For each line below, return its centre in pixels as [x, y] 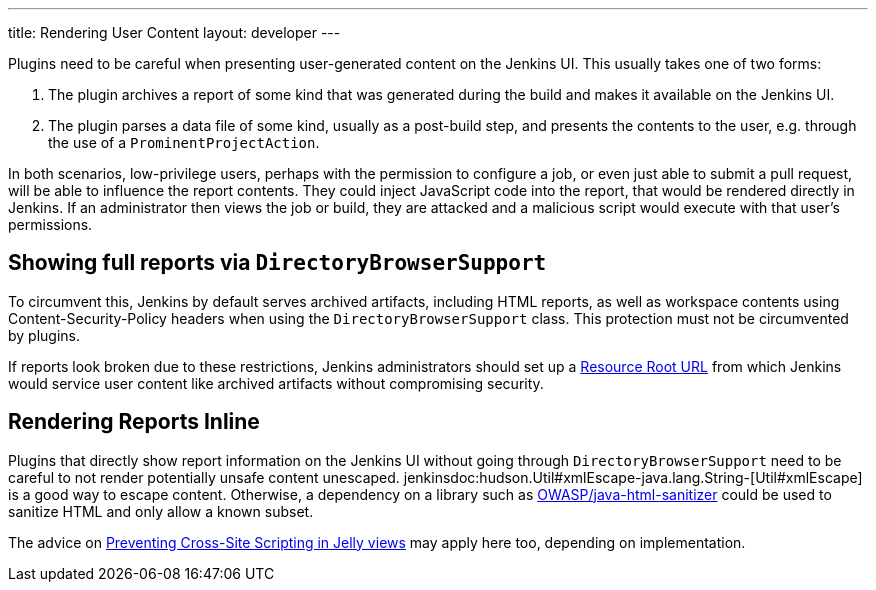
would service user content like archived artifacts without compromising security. [276, 383]
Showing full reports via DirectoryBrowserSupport [277, 263]
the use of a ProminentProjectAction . [184, 142]
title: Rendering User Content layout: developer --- [174, 32]
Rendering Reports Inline [134, 422]
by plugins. [44, 335]
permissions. [50, 224]
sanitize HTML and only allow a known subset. [161, 511]
